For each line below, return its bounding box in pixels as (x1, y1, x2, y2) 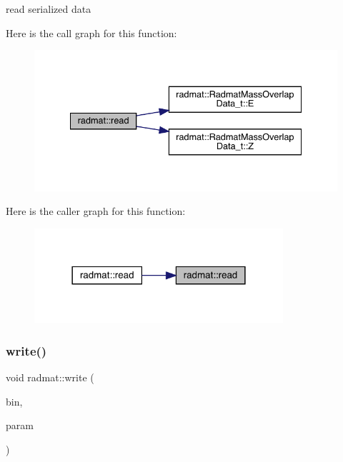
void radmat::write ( (6, 370, 94, 384)
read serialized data (6, 1, 91, 16)
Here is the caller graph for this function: (6, 204, 186, 219)
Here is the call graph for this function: (6, 25, 177, 40)
